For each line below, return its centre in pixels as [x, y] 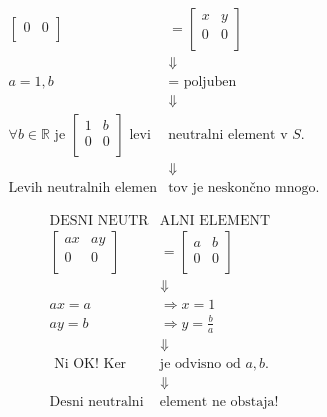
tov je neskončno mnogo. [244, 188]
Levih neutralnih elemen [82, 188]
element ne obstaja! [219, 401]
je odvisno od [200, 363]
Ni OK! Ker [90, 363]
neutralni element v [228, 135]
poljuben [210, 82]
